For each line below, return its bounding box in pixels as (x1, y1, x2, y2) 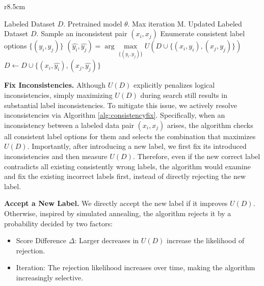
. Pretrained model (63, 18, 122, 29)
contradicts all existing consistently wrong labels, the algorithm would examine (4, 161, 251, 171)
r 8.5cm (4, 1, 25, 11)
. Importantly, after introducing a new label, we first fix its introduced (27, 141, 247, 151)
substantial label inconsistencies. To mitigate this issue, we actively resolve (4, 99, 237, 110)
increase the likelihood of (167, 235, 245, 246)
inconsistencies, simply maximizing (4, 90, 113, 100)
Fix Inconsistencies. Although (4, 80, 106, 90)
